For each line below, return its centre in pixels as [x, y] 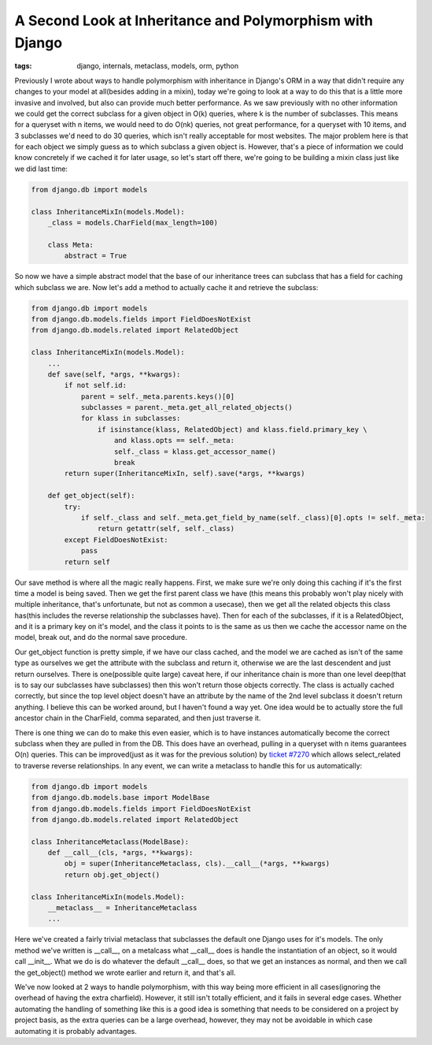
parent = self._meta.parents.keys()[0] [158, 396]
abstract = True [96, 256]
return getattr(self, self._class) [166, 529]
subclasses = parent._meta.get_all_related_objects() [186, 407]
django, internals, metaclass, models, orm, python [158, 66]
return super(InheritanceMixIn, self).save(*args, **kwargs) [185, 474]
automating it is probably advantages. [76, 1031]
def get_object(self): [91, 496]
